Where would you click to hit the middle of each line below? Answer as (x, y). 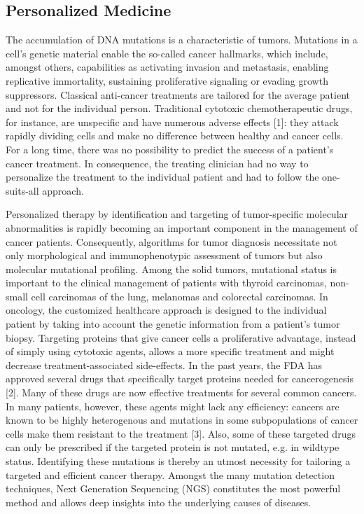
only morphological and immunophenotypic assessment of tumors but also (164, 255)
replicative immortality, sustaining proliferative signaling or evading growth (167, 80)
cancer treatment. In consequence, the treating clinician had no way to (157, 163)
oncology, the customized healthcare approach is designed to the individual (166, 310)
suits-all (22, 190)
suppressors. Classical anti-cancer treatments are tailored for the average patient (178, 94)
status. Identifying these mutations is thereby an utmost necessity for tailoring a (178, 461)
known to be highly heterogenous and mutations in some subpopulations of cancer (182, 420)
